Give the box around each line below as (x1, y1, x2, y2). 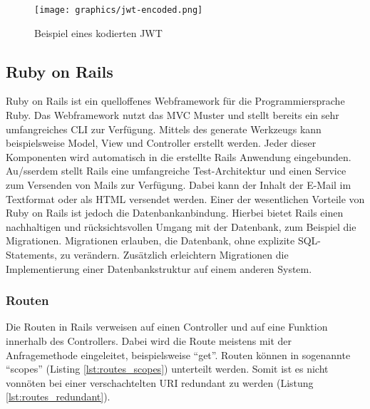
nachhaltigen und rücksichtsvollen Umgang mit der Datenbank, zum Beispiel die (6, 219, 356, 234)
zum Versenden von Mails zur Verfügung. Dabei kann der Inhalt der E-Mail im (6, 177, 351, 192)
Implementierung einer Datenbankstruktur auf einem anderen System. (6, 261, 312, 276)
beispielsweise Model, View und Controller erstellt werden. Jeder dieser (6, 135, 317, 150)
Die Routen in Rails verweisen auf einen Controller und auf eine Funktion (6, 319, 328, 334)
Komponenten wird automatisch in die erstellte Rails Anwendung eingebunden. (6, 149, 351, 164)
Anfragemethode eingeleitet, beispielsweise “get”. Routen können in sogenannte (6, 347, 351, 362)
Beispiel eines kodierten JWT (34, 25, 163, 40)
